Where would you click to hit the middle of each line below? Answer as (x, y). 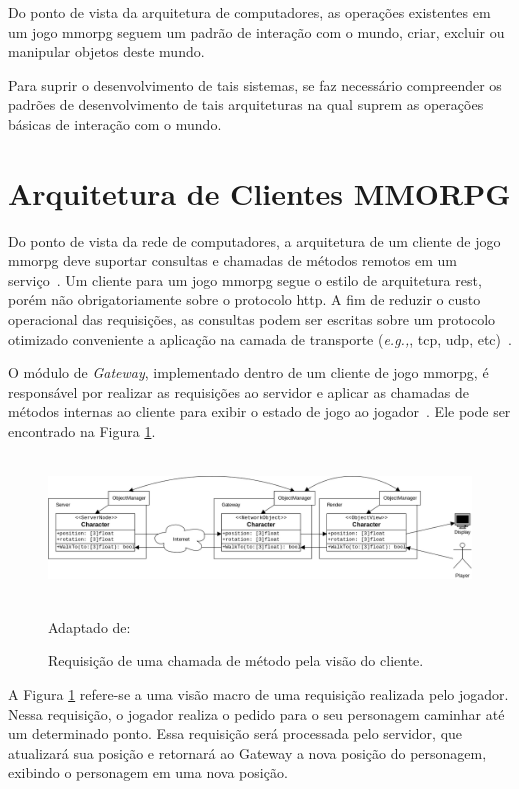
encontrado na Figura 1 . (82, 431)
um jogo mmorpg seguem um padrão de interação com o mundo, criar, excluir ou (256, 31)
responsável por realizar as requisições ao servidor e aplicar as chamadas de (238, 391)
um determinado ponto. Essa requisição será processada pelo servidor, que (235, 733)
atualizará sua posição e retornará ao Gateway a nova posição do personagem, (247, 752)
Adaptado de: (89, 626)
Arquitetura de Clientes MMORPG (259, 192)
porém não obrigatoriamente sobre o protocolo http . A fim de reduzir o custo (244, 299)
